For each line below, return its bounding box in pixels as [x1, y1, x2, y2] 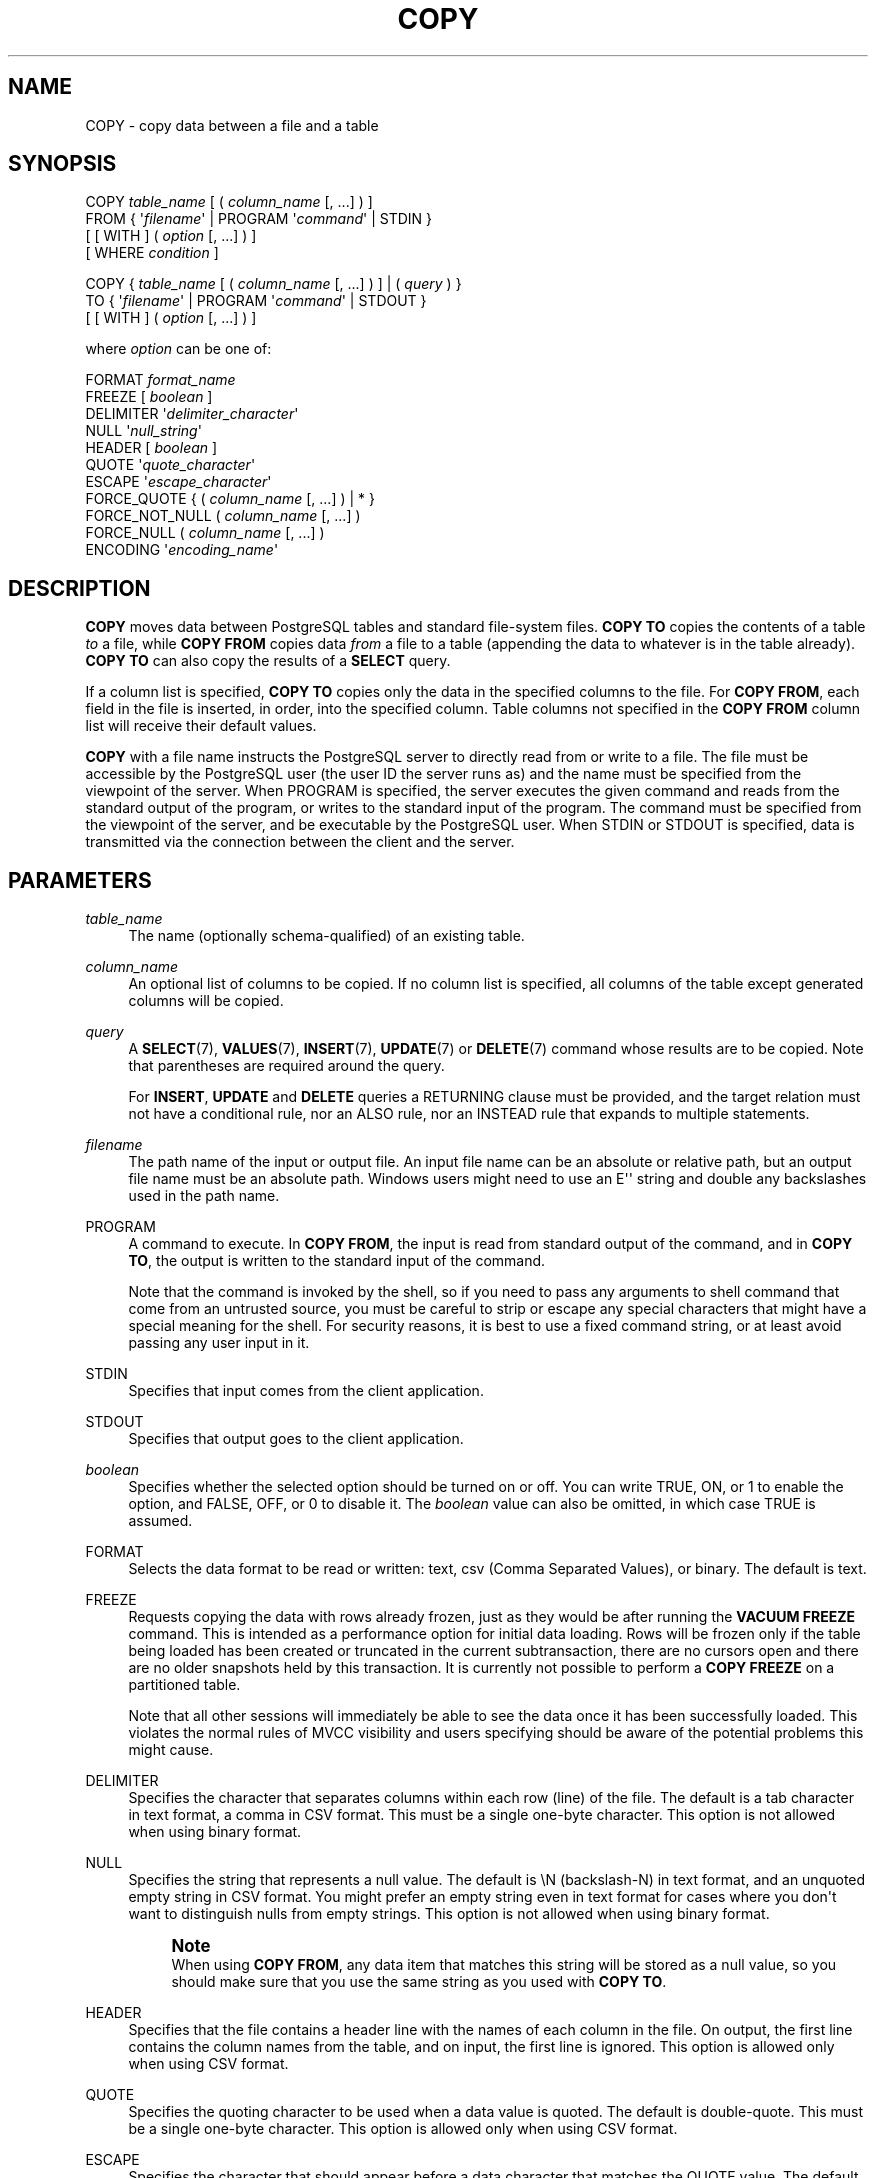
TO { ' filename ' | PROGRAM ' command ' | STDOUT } [85, 292, 427, 310]
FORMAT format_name [85, 371, 236, 389]
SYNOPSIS [8, 151, 117, 177]
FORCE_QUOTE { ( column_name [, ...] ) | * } [85, 490, 375, 508]
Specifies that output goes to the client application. [128, 1430, 464, 1448]
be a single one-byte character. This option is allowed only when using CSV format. [128, 2120, 678, 2138]
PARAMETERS [8, 867, 152, 893]
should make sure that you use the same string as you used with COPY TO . [171, 1973, 667, 1991]
